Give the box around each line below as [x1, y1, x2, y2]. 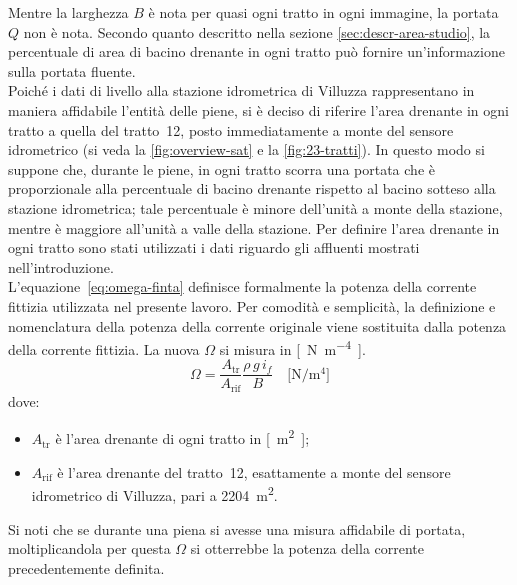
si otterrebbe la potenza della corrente [190, 538, 425, 559]
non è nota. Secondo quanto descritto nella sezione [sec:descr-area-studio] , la [23, 21, 491, 42]
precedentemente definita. [8, 557, 165, 578]
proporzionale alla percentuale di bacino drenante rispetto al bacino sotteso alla [8, 178, 496, 199]
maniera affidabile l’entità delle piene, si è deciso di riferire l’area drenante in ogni [8, 99, 509, 120]
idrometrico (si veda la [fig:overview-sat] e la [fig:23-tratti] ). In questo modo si [8, 139, 485, 160]
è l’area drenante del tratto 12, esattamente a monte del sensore [57, 461, 451, 482]
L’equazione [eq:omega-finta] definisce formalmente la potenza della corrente [8, 276, 477, 297]
